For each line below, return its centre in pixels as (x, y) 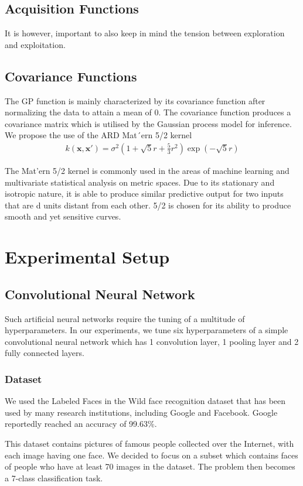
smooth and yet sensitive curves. (63, 216)
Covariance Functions (71, 76)
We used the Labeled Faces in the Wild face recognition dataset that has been (145, 401)
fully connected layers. (45, 353)
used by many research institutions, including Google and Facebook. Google (141, 412)
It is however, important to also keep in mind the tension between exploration (145, 33)
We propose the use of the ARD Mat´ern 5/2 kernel (98, 135)
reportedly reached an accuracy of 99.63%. (81, 424)
